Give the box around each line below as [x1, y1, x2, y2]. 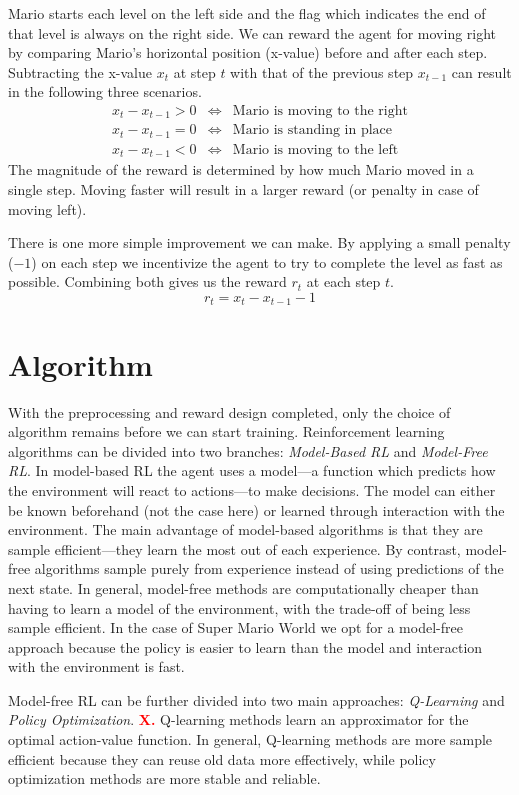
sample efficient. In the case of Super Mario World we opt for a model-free [8, 617, 463, 638]
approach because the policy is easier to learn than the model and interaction [8, 636, 483, 657]
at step [173, 61, 216, 82]
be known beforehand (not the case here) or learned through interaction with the [8, 499, 505, 520]
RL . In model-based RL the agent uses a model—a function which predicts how [8, 460, 496, 481]
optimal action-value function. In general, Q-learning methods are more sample [8, 729, 493, 750]
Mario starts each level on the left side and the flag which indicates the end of [8, 3, 486, 23]
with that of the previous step [230, 61, 414, 82]
